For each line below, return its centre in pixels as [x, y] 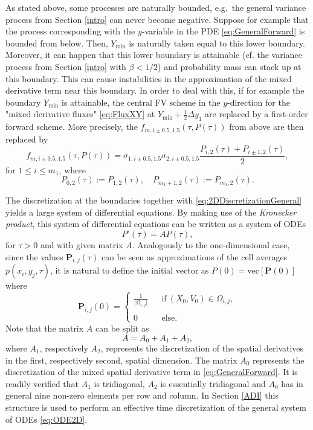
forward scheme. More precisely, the [72, 127]
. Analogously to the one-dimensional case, [211, 244]
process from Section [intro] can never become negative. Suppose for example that [157, 19]
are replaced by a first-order [257, 114]
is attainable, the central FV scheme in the [141, 102]
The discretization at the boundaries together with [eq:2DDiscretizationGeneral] [154, 200]
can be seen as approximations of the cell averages [194, 256]
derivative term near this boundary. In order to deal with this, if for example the [155, 90]
